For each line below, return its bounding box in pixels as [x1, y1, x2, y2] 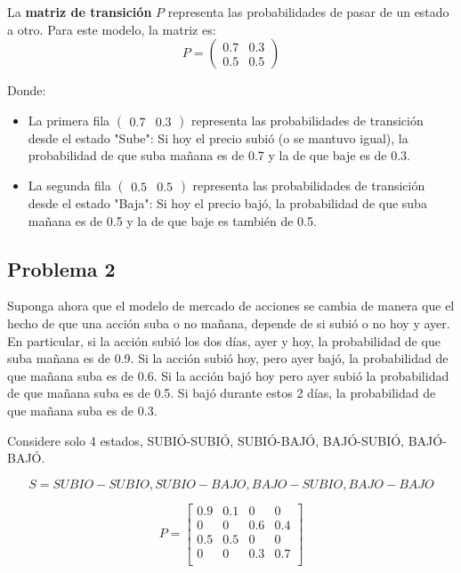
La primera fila [28, 110, 110, 129]
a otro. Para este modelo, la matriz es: [7, 20, 216, 38]
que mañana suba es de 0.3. [7, 400, 158, 419]
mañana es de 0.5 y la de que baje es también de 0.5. [28, 211, 317, 230]
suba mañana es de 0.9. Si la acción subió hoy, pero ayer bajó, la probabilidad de [7, 349, 449, 367]
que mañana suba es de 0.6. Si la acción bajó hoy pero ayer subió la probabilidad [7, 366, 449, 384]
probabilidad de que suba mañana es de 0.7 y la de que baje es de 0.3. [28, 146, 411, 165]
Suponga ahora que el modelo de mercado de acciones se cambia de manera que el [7, 296, 455, 315]
